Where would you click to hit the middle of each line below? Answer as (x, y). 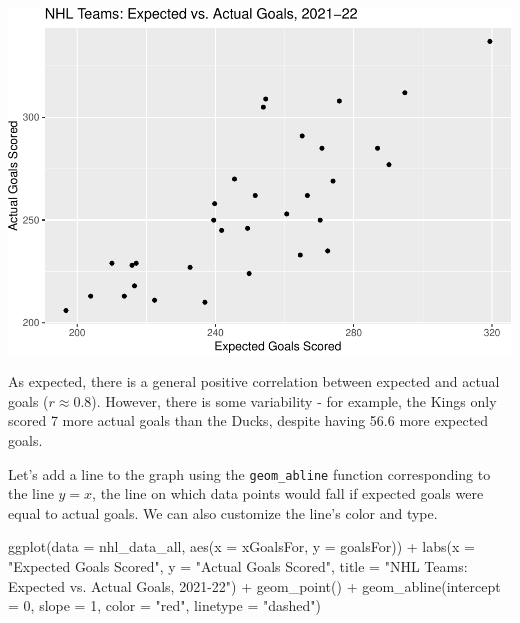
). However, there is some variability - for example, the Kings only (294, 400)
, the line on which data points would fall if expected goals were (288, 493)
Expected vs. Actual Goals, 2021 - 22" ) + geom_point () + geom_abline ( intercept (254, 585)
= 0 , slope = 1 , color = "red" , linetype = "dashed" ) (164, 605)
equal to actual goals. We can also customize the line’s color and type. (223, 512)
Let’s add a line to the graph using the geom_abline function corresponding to (249, 473)
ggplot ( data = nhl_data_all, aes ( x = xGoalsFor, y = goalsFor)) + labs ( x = (241, 546)
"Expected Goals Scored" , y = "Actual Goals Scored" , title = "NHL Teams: (238, 566)
